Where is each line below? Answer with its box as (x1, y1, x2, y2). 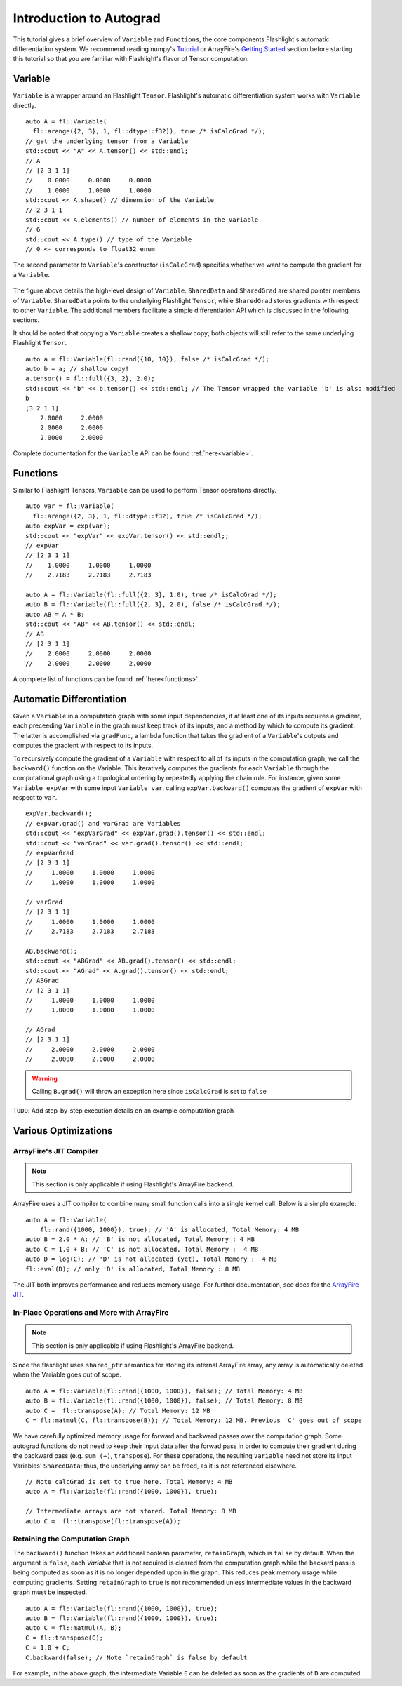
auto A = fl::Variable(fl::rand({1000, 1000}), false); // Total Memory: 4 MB (25, 1386, 303, 1395)
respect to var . (13, 794, 58, 802)
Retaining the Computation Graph (13, 1534, 130, 1544)
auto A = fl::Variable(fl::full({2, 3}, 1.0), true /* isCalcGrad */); (25, 590, 277, 598)
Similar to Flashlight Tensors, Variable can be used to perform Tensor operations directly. (13, 486, 276, 495)
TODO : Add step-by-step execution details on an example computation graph (13, 1106, 234, 1115)
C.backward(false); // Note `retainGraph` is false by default (25, 1653, 248, 1661)
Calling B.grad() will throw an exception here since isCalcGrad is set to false (32, 1088, 267, 1096)
